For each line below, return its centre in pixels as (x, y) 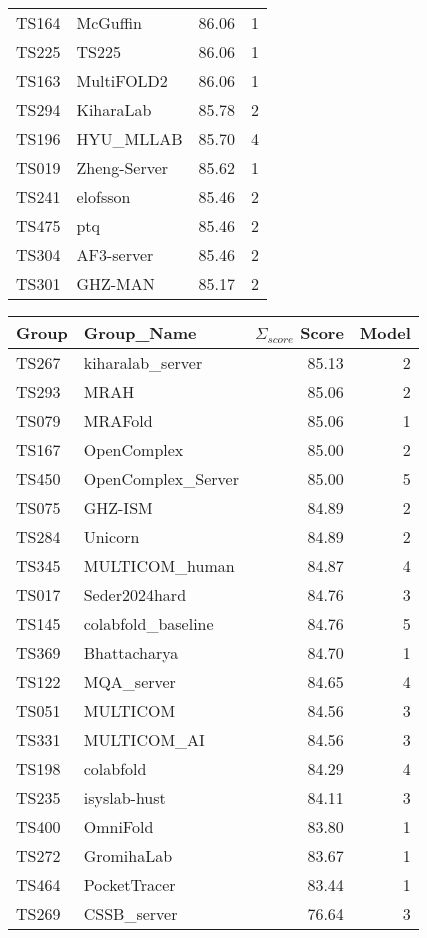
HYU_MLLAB (129, 138)
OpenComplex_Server (161, 478)
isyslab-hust (124, 797)
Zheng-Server (122, 167)
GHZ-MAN (115, 283)
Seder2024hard (135, 594)
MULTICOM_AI (144, 739)
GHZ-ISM (118, 507)
